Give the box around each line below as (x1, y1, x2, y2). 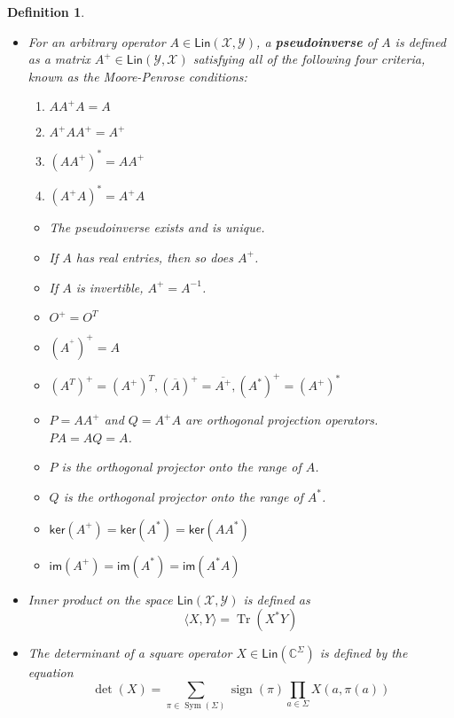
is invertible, (75, 277, 144, 296)
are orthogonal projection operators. (185, 410, 379, 429)
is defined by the (319, 644, 408, 662)
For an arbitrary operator (27, 32, 166, 51)
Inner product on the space (27, 589, 173, 608)
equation (27, 663, 74, 682)
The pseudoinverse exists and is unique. (49, 218, 265, 237)
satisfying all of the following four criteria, (192, 50, 426, 68)
